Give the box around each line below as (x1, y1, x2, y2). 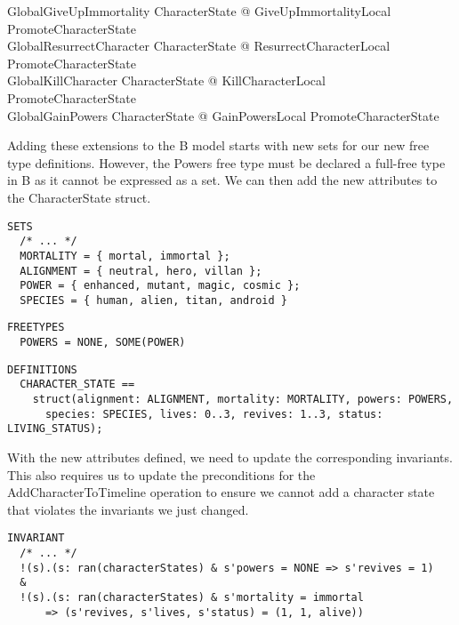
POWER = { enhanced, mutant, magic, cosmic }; (20, 279, 301, 292)
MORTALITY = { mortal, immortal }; (20, 249, 230, 262)
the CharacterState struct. (7, 188, 151, 206)
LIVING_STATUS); (7, 422, 103, 436)
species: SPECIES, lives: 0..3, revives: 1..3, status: (44, 407, 383, 421)
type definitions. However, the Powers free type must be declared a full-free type (7, 153, 446, 172)
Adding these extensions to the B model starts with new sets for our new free (7, 136, 430, 155)
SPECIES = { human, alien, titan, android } (20, 293, 287, 307)
